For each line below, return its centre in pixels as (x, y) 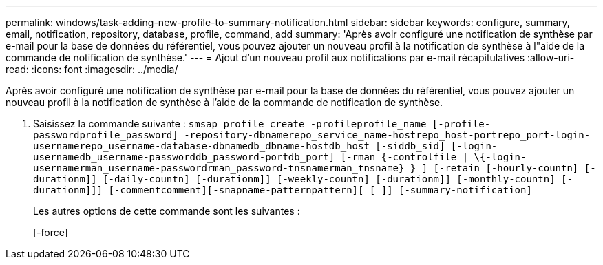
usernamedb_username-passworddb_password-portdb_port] (184, 157)
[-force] (51, 232)
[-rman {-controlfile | (404, 157)
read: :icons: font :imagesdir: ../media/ (92, 69)
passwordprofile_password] (106, 135)
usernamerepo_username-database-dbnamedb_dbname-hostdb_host (201, 146)
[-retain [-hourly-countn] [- (515, 168)
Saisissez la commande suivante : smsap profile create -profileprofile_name (230, 124)
